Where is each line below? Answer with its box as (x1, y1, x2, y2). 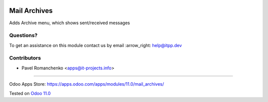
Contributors (9, 54, 41, 61)
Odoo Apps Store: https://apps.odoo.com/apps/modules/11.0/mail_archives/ (9, 81, 164, 87)
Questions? (9, 32, 38, 39)
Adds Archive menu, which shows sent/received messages (9, 20, 130, 26)
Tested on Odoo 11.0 (9, 90, 51, 96)
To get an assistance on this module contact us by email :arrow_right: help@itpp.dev (9, 42, 182, 48)
